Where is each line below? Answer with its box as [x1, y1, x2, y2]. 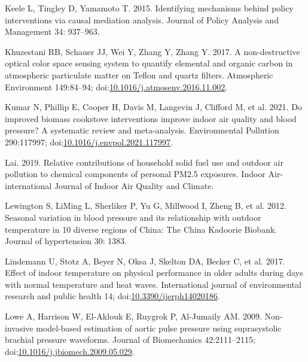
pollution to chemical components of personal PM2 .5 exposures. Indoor [5, 168, 266, 180]
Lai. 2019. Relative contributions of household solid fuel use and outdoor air [5, 156, 283, 168]
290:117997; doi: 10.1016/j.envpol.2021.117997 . [5, 135, 173, 148]
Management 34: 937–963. [5, 25, 100, 38]
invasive [5, 321, 33, 334]
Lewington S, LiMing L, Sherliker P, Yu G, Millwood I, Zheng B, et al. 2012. [5, 199, 286, 212]
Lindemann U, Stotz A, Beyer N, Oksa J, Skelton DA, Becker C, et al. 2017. [5, 254, 285, 267]
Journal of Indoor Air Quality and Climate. [54, 179, 214, 191]
